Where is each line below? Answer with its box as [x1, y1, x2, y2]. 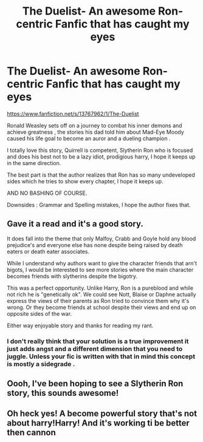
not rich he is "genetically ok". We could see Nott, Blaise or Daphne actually [7, 290, 196, 298]
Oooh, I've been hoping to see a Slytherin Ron [7, 378, 184, 389]
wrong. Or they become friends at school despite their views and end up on [7, 304, 196, 311]
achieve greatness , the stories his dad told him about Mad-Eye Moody [7, 128, 184, 135]
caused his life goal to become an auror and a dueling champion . [7, 135, 171, 142]
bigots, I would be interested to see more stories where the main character [7, 266, 194, 273]
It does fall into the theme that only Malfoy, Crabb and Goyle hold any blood [7, 235, 196, 242]
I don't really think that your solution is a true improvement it [7, 337, 189, 345]
